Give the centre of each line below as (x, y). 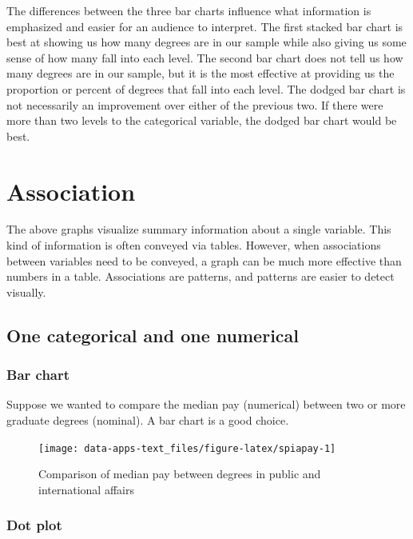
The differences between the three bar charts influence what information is (189, 10)
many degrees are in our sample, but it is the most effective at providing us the (201, 73)
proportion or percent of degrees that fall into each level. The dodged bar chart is (206, 88)
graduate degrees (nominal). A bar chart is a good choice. (148, 420)
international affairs (86, 489)
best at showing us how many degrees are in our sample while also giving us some (206, 42)
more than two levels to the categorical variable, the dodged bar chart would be (202, 120)
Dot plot (34, 525)
